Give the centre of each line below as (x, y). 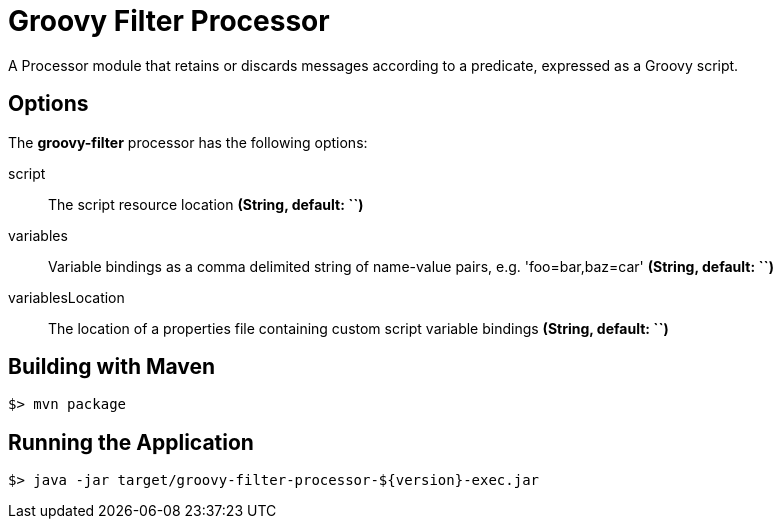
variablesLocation (66, 297)
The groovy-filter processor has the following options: (188, 142)
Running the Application (131, 442)
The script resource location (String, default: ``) (206, 204)
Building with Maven (112, 367)
